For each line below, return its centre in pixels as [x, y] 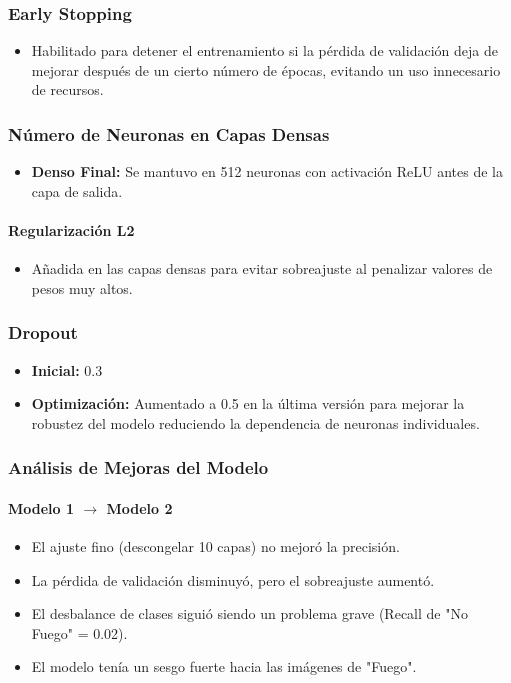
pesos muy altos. [82, 287]
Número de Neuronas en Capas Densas [169, 133]
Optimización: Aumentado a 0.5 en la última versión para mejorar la [248, 403]
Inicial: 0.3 [67, 369]
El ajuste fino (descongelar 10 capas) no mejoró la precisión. [215, 546]
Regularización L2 [71, 230]
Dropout [43, 332]
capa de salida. [77, 190]
